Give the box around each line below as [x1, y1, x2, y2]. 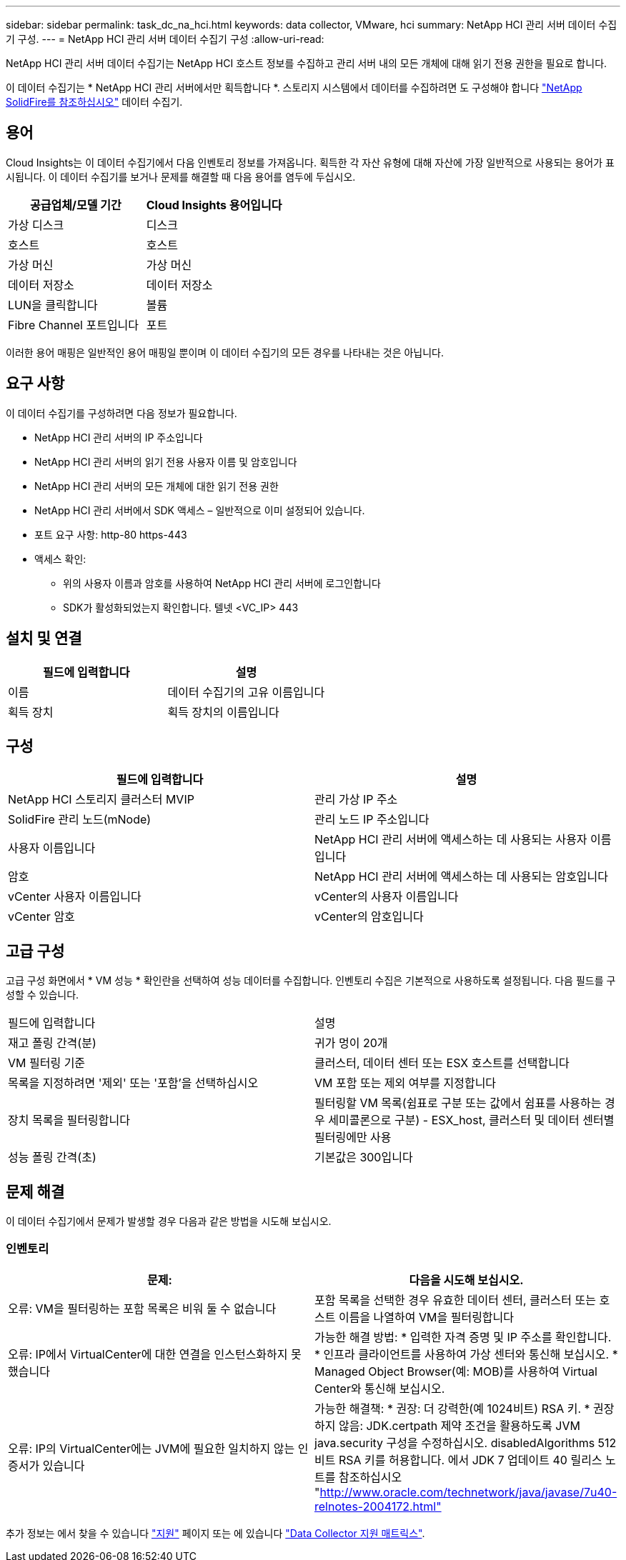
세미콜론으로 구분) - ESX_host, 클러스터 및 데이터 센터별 [328, 1113, 615, 1128]
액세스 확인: [34, 552, 86, 565]
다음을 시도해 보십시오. [409, 1272, 524, 1287]
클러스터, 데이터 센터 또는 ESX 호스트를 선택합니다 [314, 1056, 570, 1071]
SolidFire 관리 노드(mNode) [8, 812, 151, 827]
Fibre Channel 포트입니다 [8, 317, 139, 332]
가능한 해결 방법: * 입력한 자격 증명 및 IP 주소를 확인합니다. [314, 1329, 612, 1344]
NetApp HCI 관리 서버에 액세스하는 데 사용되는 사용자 [314, 832, 587, 847]
